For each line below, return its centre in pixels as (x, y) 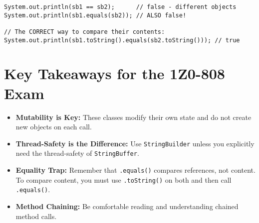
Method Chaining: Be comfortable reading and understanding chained (127, 206)
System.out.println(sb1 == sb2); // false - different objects (120, 7)
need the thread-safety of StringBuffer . (77, 153)
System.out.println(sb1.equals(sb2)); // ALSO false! (95, 15)
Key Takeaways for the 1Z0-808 (115, 73)
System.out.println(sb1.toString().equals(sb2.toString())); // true (122, 40)
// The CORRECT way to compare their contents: (85, 32)
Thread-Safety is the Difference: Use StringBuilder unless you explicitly (135, 143)
